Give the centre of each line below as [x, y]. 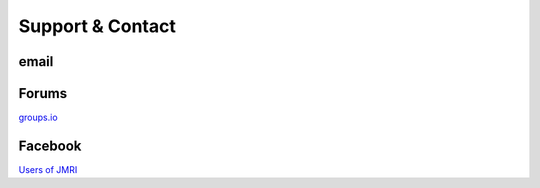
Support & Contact [97, 26]
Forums [43, 93]
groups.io [38, 117]
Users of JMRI [48, 169]
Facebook [50, 145]
